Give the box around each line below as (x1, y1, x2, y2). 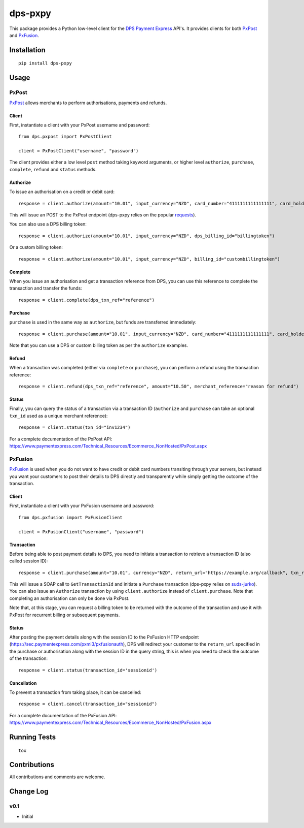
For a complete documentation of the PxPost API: (9, 436, 112, 442)
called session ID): (9, 558, 48, 564)
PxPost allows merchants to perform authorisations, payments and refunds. (9, 100, 167, 106)
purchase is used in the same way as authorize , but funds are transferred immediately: (9, 319, 197, 325)
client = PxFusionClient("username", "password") (18, 529, 144, 534)
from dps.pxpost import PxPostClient (18, 134, 112, 140)
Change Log (9, 787, 49, 796)
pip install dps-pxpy (18, 60, 72, 66)
